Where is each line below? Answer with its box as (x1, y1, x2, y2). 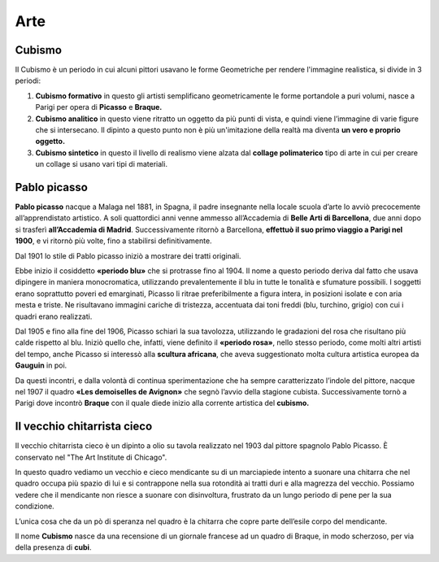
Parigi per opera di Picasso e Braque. (35, 102, 163, 112)
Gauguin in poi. (15, 360, 67, 370)
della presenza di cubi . (15, 542, 92, 552)
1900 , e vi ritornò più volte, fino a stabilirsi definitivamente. (15, 236, 212, 246)
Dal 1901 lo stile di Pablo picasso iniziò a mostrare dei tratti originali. (15, 251, 241, 260)
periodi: (15, 76, 41, 85)
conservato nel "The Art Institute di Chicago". (15, 452, 167, 462)
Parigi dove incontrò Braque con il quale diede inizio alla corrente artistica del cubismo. (15, 399, 310, 408)
